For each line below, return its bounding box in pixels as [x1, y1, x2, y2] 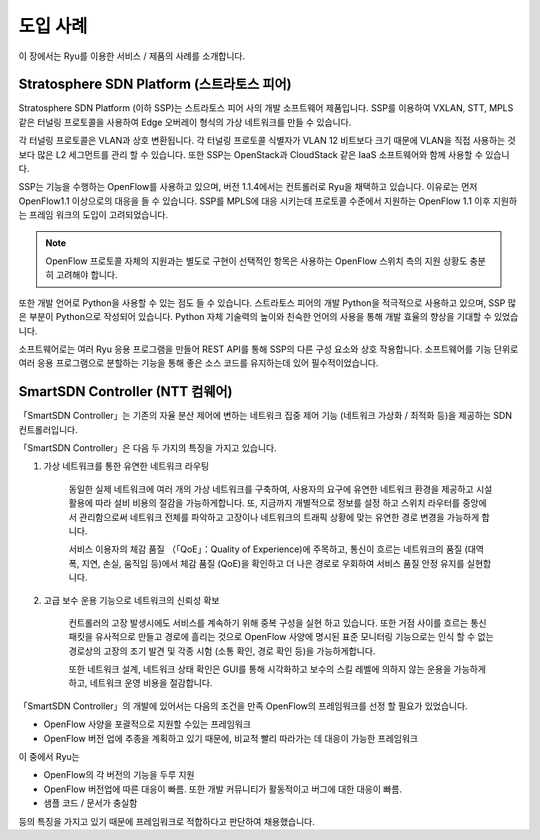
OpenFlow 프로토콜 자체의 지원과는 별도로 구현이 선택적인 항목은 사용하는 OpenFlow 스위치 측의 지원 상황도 [45, 255, 468, 267]
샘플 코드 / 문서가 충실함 [43, 797, 138, 809]
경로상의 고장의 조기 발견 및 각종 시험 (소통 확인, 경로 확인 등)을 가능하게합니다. [68, 645, 376, 657]
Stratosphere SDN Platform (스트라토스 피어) [18, 76, 292, 93]
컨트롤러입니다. [18, 423, 79, 435]
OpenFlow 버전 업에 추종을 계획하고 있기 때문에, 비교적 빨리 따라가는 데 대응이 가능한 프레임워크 [43, 732, 419, 744]
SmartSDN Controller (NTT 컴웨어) [18, 383, 233, 400]
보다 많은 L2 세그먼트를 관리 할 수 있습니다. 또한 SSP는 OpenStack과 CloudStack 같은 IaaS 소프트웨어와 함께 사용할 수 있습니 [18, 148, 510, 160]
